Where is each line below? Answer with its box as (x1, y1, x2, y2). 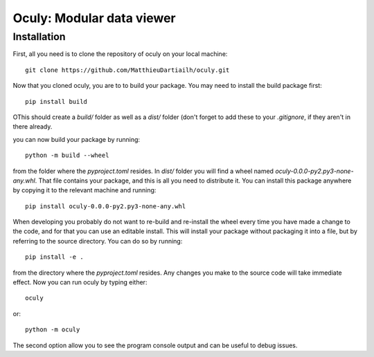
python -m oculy (25, 326, 80, 333)
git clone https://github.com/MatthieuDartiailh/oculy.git (25, 66, 230, 74)
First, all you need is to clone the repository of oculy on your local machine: (12, 50, 228, 58)
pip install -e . (25, 253, 84, 261)
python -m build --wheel (25, 152, 109, 159)
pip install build (25, 98, 88, 105)
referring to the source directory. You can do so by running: (12, 237, 183, 245)
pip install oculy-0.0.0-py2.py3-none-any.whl (25, 202, 186, 210)
